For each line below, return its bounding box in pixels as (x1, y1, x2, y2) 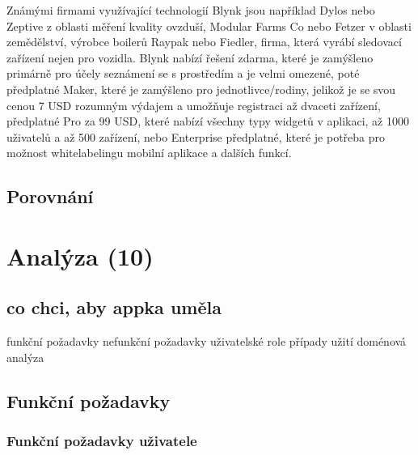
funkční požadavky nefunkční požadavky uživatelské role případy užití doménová (6, 333, 407, 350)
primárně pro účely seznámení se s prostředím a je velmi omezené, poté (6, 65, 360, 82)
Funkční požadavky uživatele (6, 431, 197, 451)
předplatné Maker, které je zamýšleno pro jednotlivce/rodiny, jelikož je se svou (6, 80, 396, 97)
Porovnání (6, 184, 94, 209)
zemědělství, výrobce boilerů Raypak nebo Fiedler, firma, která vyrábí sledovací (6, 33, 402, 50)
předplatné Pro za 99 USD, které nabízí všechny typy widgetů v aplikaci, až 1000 (6, 113, 409, 130)
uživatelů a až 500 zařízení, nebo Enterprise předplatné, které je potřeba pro (6, 128, 386, 145)
